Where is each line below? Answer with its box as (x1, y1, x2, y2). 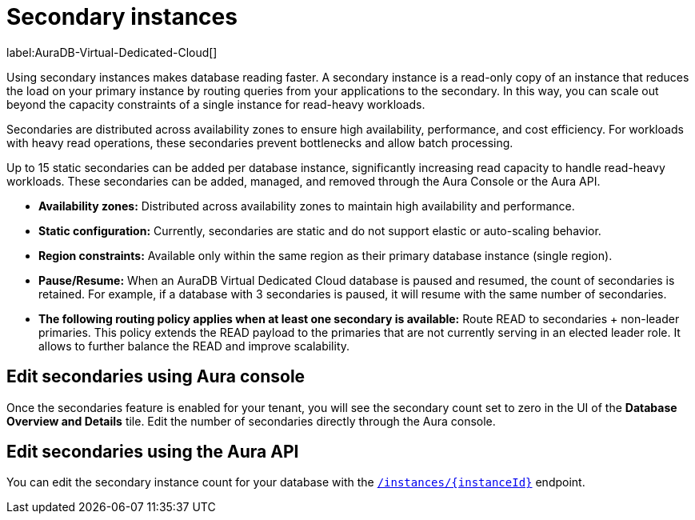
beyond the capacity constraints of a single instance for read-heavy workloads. (6, 97, 425, 111)
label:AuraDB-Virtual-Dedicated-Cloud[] (6, 45, 218, 59)
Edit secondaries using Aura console (6, 366, 306, 387)
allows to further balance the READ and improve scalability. (38, 338, 350, 353)
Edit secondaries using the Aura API (6, 442, 299, 462)
